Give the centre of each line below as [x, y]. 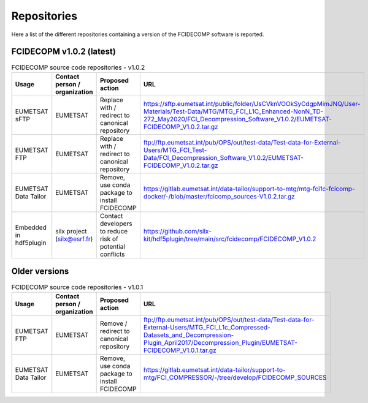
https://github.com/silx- [177, 231]
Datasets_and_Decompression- [189, 335]
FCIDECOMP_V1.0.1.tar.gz [180, 350]
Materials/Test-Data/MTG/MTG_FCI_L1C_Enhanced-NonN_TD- [233, 111]
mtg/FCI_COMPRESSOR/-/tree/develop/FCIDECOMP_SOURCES [235, 377]
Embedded [31, 227]
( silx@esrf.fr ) [74, 239]
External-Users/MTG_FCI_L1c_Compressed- [207, 327]
